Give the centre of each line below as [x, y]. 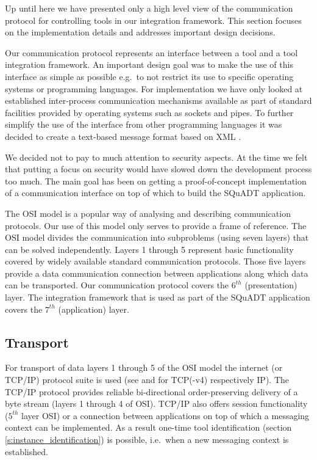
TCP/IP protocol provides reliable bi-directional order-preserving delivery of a [151, 391]
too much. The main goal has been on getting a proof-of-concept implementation [156, 181]
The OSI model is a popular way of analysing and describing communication [148, 213]
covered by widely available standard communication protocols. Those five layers [155, 261]
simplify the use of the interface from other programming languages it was [144, 124]
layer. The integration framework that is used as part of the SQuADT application [158, 297]
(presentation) [271, 285]
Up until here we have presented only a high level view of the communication [149, 8]
